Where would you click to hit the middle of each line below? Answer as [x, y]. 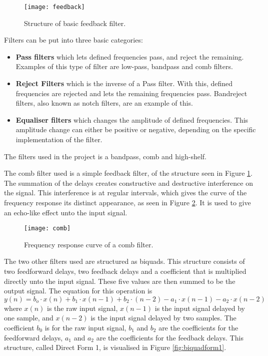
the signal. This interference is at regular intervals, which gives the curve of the [125, 193]
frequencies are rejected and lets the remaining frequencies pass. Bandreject [131, 93]
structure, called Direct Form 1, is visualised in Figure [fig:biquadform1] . [115, 347]
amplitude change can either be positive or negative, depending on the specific [136, 129]
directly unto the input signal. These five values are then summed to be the [120, 281]
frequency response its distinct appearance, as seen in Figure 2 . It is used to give [127, 202]
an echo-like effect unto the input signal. [66, 212]
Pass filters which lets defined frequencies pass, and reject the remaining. [130, 56]
